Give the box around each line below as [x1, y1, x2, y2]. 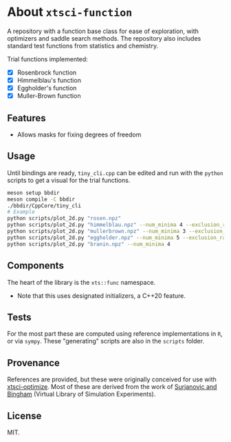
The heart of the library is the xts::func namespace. [7, 278, 156, 286]
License [7, 410, 42, 421]
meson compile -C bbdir [7, 196, 76, 203]
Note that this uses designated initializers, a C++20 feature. [16, 291, 186, 300]
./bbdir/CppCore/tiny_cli [7, 202, 81, 209]
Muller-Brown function [16, 92, 81, 100]
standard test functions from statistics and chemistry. [7, 41, 159, 50]
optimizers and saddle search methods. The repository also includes [7, 34, 201, 42]
